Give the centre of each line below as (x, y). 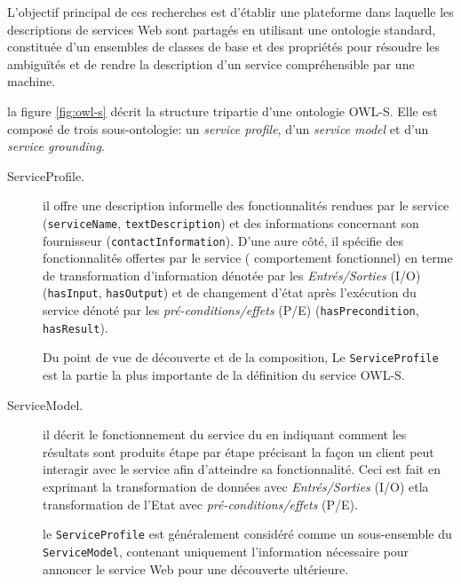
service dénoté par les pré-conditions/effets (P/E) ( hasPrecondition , (231, 310)
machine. (32, 81)
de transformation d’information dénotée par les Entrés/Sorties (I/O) (232, 275)
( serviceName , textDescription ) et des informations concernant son (231, 222)
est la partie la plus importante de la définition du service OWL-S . (224, 375)
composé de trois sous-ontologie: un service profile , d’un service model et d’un (218, 128)
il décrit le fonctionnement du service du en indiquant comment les (225, 434)
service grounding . (56, 146)
